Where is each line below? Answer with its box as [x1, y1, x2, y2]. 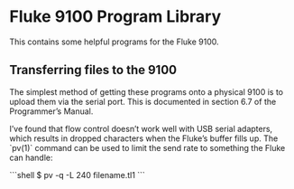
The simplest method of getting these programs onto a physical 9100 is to [9, 86, 284, 97]
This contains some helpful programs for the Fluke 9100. [9, 36, 219, 47]
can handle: [9, 152, 53, 163]
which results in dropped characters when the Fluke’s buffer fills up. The [9, 133, 279, 144]
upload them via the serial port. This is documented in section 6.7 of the [9, 96, 277, 107]
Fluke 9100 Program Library [9, 6, 222, 27]
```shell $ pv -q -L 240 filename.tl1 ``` [9, 169, 146, 180]
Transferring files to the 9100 [9, 62, 178, 78]
